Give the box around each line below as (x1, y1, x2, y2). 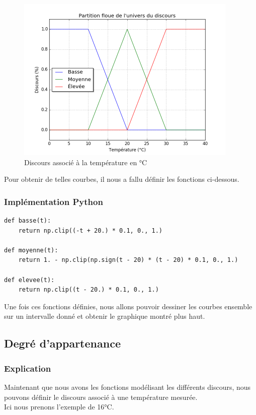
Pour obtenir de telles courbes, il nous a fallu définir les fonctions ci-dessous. (4, 174, 239, 184)
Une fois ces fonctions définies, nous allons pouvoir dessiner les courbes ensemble (4, 301, 252, 311)
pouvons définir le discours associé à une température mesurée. (4, 391, 198, 402)
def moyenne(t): (4, 246, 58, 254)
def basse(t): (4, 217, 51, 224)
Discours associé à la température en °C (24, 157, 147, 167)
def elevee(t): (4, 276, 55, 284)
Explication (4, 362, 51, 374)
